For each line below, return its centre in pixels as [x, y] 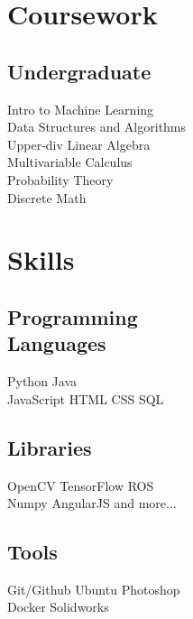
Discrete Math [47, 197]
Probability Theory [60, 179]
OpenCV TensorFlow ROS [81, 485]
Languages [57, 343]
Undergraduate [79, 71]
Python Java [42, 381]
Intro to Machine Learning [81, 109]
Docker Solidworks [58, 607]
